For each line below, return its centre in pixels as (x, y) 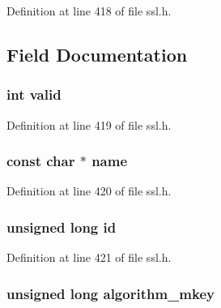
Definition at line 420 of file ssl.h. (89, 191)
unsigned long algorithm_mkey (110, 293)
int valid (34, 94)
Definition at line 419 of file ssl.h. (89, 124)
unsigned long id (62, 227)
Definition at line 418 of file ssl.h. (89, 11)
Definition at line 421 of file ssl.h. (89, 257)
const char (41, 161)
